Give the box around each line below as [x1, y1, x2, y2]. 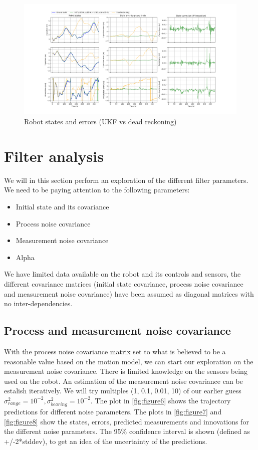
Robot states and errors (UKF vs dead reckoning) [24, 116, 177, 127]
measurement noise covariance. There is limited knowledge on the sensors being [4, 366, 247, 376]
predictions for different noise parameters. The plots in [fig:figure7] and [4, 406, 222, 417]
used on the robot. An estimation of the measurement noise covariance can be [4, 375, 243, 386]
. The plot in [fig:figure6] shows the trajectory [90, 395, 231, 405]
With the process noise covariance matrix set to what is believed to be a [4, 346, 226, 356]
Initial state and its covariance [16, 201, 109, 211]
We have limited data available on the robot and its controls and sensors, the [4, 269, 241, 279]
